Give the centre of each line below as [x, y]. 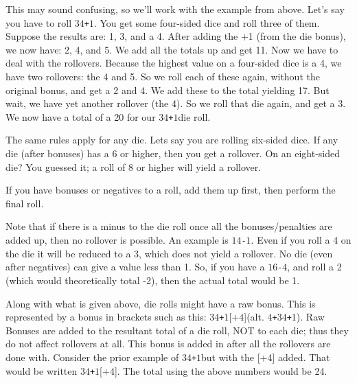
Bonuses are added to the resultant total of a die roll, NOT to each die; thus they [177, 330]
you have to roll [39, 22]
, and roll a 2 [314, 267]
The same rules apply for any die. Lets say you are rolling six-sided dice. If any [172, 140]
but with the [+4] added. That [266, 357]
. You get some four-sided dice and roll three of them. [207, 22]
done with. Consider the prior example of [92, 357]
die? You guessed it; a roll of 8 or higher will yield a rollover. [134, 166]
